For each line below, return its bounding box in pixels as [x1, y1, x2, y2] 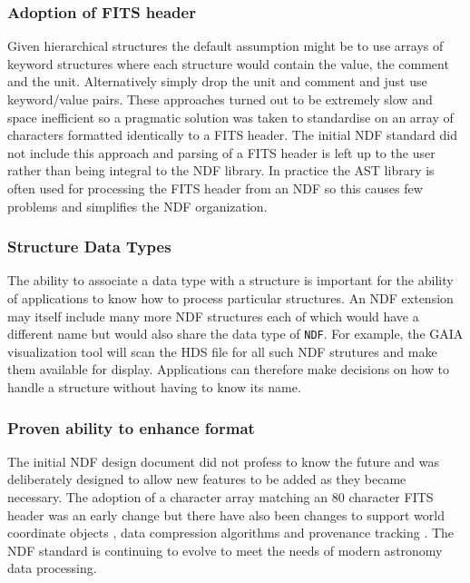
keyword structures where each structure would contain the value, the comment [7, 54, 449, 73]
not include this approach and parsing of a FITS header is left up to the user [7, 143, 436, 162]
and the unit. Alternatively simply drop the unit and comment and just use [7, 72, 427, 91]
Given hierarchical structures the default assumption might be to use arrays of [7, 36, 444, 55]
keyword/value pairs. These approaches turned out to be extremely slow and [7, 90, 433, 108]
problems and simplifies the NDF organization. [7, 196, 268, 215]
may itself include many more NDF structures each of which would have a [7, 306, 419, 325]
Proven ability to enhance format [7, 416, 255, 439]
